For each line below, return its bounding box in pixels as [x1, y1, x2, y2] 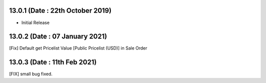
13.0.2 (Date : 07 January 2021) [9, 32, 107, 41]
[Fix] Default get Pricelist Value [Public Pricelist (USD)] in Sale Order [9, 45, 148, 51]
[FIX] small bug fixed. [9, 71, 53, 77]
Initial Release [21, 20, 50, 26]
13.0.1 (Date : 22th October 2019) [9, 6, 112, 15]
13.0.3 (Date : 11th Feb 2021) [9, 58, 97, 66]
